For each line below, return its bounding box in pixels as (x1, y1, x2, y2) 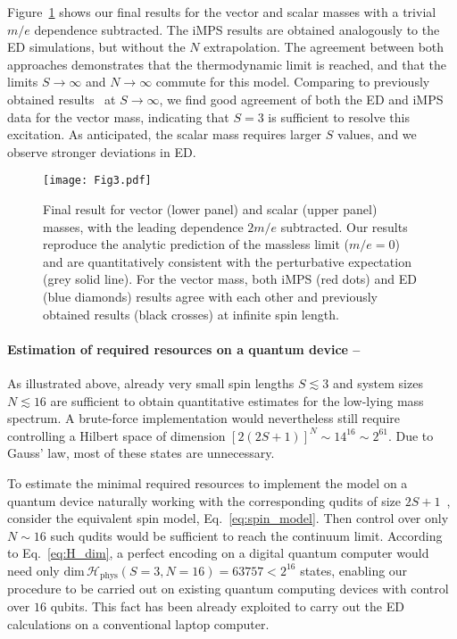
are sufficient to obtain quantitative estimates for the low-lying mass (50, 391, 424, 410)
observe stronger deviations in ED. (7, 142, 196, 161)
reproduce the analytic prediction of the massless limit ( (43, 235, 350, 253)
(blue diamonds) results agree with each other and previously (43, 286, 378, 305)
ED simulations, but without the (7, 37, 186, 56)
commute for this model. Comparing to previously (155, 72, 430, 91)
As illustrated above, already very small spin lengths (7, 373, 295, 392)
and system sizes (332, 373, 423, 392)
